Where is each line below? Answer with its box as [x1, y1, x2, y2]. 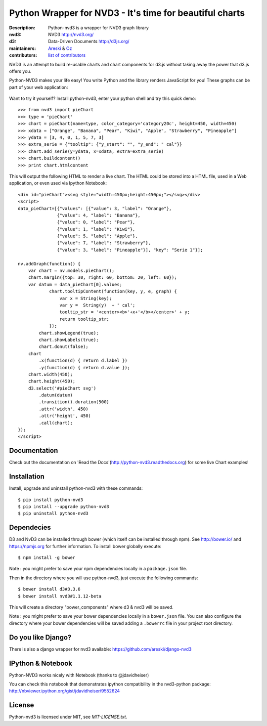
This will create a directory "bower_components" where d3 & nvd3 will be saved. [9, 604, 174, 610]
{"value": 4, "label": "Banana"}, [57, 213, 141, 218]
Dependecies [9, 523, 51, 532]
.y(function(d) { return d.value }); [39, 365, 131, 370]
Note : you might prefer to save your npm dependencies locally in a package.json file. [9, 566, 187, 572]
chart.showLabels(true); [39, 337, 99, 342]
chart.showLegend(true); [39, 330, 99, 336]
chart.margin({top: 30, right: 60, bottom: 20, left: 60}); [28, 275, 178, 280]
